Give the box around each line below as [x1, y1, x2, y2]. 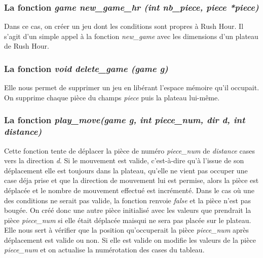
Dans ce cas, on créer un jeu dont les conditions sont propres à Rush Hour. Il [4, 21, 244, 31]
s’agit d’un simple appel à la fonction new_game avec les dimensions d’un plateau [4, 30, 258, 41]
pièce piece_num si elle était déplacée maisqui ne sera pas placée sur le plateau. [4, 214, 251, 225]
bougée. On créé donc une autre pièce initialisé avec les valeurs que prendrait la [4, 205, 251, 215]
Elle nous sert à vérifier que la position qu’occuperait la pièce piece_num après [4, 225, 249, 235]
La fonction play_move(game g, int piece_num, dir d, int [4, 114, 245, 126]
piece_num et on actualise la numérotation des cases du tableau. [4, 244, 205, 255]
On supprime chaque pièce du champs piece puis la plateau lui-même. [4, 92, 220, 102]
